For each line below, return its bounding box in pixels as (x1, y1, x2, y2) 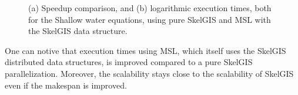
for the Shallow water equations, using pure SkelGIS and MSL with (28, 13, 271, 25)
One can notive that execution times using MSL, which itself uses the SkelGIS (5, 44, 286, 56)
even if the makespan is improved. (5, 79, 127, 91)
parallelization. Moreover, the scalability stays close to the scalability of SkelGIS (5, 67, 294, 79)
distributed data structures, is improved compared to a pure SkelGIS (5, 56, 253, 68)
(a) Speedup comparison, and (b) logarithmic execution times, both (28, 2, 272, 13)
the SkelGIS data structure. (28, 25, 128, 37)
